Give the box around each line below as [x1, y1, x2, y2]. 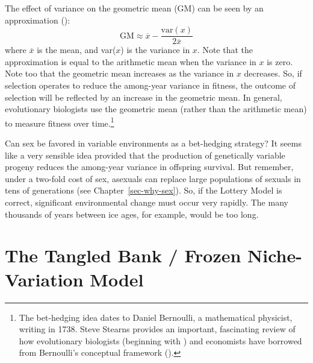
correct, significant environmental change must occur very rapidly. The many [5, 196, 288, 209]
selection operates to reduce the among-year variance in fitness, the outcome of [5, 79, 296, 92]
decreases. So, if [244, 67, 302, 80]
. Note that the [197, 43, 253, 56]
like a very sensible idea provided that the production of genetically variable [5, 148, 285, 161]
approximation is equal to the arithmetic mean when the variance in [5, 55, 256, 68]
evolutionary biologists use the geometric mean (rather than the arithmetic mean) [5, 103, 307, 115]
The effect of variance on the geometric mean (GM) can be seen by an [5, 2, 264, 14]
